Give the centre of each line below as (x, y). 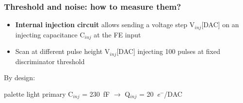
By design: (20, 77)
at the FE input (117, 34)
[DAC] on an (220, 25)
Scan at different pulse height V (63, 51)
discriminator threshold (50, 61)
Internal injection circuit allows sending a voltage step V (105, 25)
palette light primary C (39, 94)
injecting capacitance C (50, 34)
